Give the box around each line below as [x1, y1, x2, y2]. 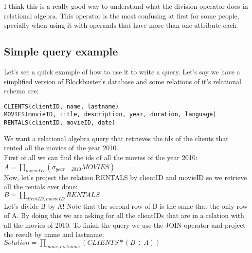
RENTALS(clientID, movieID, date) [4, 119, 116, 126]
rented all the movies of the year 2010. [4, 143, 119, 153]
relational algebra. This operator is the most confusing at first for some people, [4, 10, 239, 20]
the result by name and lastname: [4, 229, 104, 239]
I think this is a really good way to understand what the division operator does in [4, 1, 248, 11]
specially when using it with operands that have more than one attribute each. [4, 20, 238, 30]
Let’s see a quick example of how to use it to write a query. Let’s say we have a [4, 66, 240, 76]
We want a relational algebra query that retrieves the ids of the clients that [4, 133, 229, 143]
